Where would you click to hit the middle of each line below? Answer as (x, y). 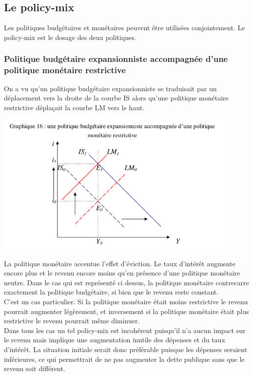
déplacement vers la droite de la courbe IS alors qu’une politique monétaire (116, 98)
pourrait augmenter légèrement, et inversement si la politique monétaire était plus (126, 311)
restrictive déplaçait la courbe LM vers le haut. (74, 107)
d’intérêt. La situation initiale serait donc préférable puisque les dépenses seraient (126, 349)
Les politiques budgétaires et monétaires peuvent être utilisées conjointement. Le (125, 28)
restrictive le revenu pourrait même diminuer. (72, 321)
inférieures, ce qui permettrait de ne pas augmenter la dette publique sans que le (124, 359)
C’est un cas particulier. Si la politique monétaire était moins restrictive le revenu (126, 302)
